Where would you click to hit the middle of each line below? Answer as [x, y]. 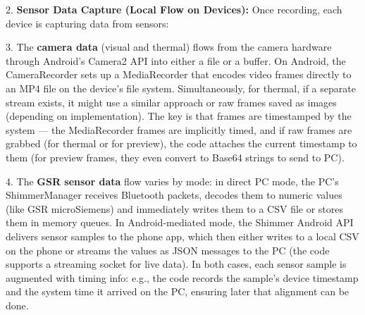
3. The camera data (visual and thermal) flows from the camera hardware [169, 47]
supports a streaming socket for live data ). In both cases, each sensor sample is [176, 264]
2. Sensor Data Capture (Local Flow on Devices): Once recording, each [174, 9]
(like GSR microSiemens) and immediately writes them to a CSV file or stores [175, 208]
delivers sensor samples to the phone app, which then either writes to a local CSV [182, 236]
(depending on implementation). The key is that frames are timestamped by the [179, 116]
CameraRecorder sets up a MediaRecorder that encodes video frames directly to [179, 74]
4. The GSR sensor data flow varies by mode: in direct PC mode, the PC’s [172, 181]
